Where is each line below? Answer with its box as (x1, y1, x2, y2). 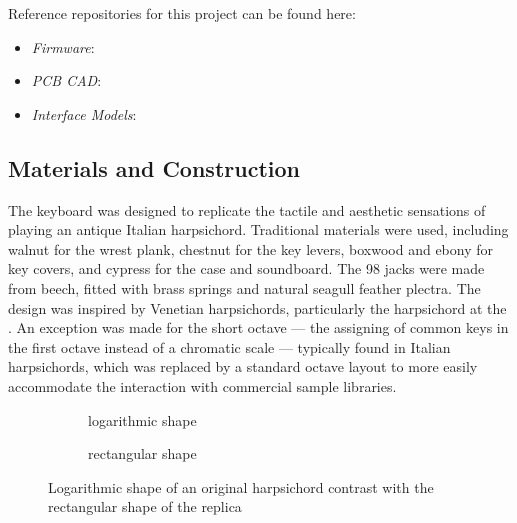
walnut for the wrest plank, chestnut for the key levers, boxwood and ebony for (8, 238, 494, 259)
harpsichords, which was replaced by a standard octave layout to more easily (8, 356, 478, 377)
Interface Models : (31, 103, 137, 124)
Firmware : (31, 36, 95, 57)
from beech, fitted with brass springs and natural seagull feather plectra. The (8, 277, 481, 298)
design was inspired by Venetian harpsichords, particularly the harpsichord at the (8, 297, 507, 318)
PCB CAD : (31, 70, 102, 91)
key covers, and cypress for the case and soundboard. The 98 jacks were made (8, 258, 485, 279)
